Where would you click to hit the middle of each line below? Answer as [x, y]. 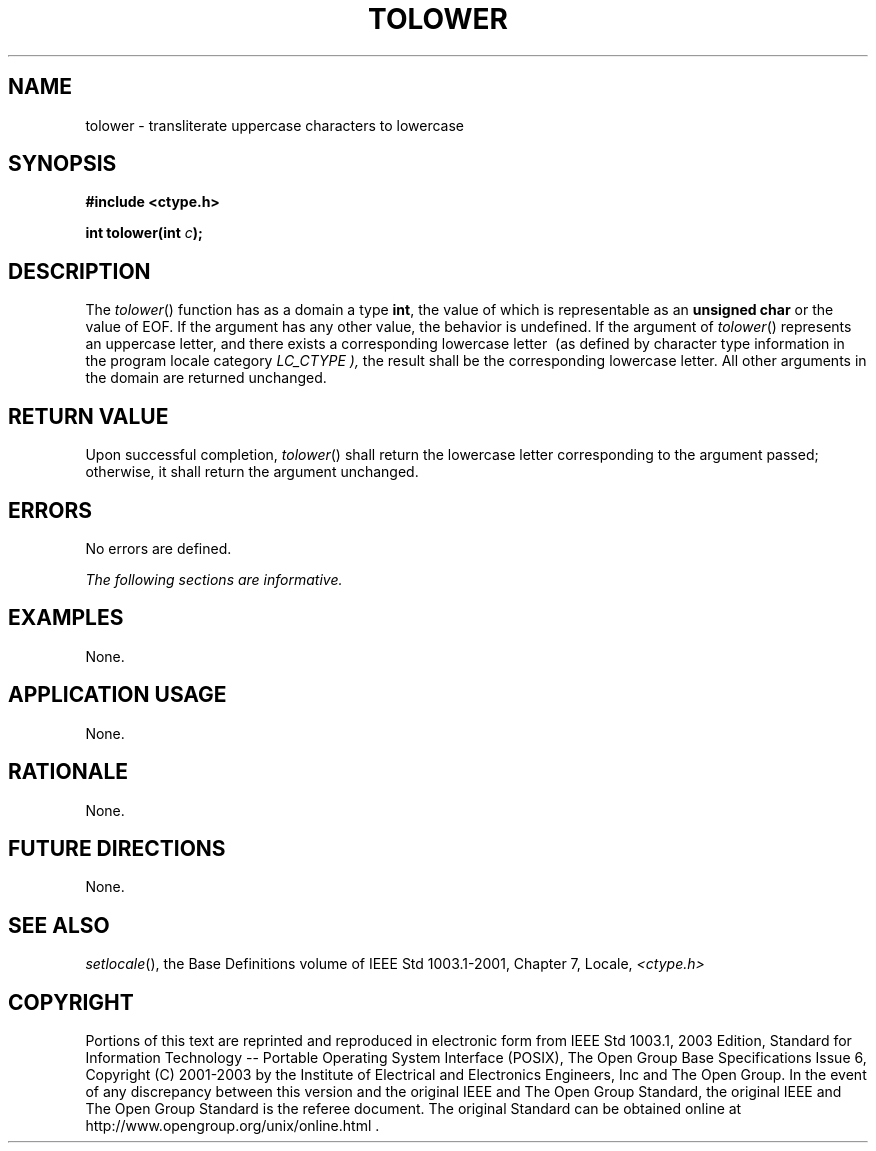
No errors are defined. [158, 548]
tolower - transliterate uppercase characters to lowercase [274, 125]
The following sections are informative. [214, 579]
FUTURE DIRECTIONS [117, 848]
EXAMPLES [66, 618]
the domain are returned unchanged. [206, 378]
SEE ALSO [59, 925]
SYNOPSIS [62, 164]
